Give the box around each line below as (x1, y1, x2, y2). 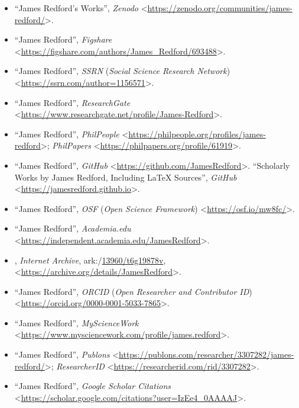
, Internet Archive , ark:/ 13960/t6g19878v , (14, 253, 166, 266)
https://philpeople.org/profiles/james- (128, 127, 266, 140)
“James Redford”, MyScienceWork (14, 316, 139, 329)
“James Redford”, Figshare (14, 33, 112, 46)
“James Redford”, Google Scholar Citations (14, 380, 171, 392)
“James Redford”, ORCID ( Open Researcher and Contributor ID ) (14, 285, 252, 297)
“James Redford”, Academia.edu (14, 222, 131, 234)
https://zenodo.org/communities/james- (147, 2, 292, 14)
